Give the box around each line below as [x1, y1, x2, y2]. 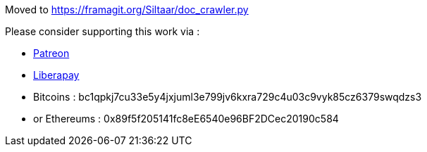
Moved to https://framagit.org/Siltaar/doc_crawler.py [5, 4, 249, 15]
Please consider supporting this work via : [5, 25, 200, 37]
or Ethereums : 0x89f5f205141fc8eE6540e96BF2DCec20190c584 [33, 113, 339, 125]
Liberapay [33, 69, 80, 81]
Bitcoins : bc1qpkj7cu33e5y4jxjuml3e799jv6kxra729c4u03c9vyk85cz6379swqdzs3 [33, 91, 422, 103]
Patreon [33, 47, 70, 59]
